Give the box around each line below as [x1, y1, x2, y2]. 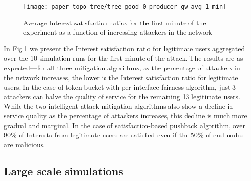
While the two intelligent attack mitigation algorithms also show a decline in [4, 101, 233, 111]
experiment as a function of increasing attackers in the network [23, 27, 212, 37]
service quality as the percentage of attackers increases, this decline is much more [4, 111, 247, 120]
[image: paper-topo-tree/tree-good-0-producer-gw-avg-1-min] [23, 3, 227, 10]
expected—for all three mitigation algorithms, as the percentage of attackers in [4, 63, 240, 73]
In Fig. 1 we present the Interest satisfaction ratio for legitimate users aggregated [4, 43, 245, 53]
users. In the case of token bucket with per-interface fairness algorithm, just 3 [4, 82, 236, 92]
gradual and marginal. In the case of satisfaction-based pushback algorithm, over [4, 120, 246, 130]
